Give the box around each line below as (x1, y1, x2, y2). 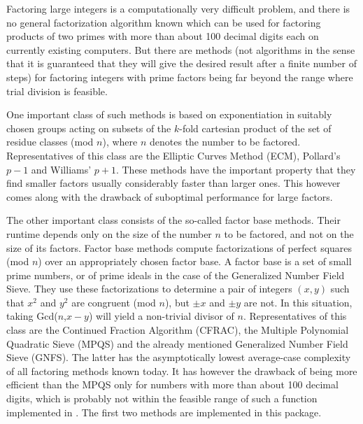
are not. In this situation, (243, 295, 353, 309)
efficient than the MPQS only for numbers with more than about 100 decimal (6, 377, 339, 392)
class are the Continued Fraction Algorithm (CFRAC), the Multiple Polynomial (6, 323, 349, 337)
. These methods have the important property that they (115, 162, 356, 176)
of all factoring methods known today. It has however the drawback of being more (6, 363, 357, 378)
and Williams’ (31, 162, 92, 176)
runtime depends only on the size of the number (6, 226, 212, 241)
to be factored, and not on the (224, 226, 354, 241)
